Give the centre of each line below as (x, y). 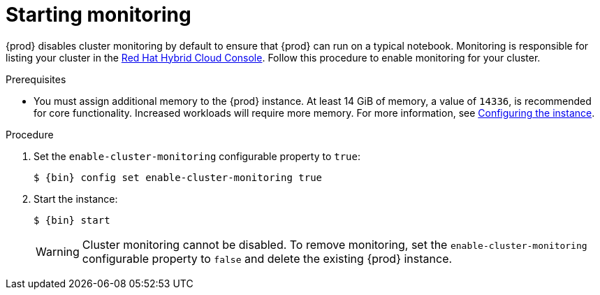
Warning (58, 251)
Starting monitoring (98, 15)
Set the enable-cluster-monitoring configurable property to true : (197, 156)
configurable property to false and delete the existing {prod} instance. (267, 258)
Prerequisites (36, 79)
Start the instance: (76, 199)
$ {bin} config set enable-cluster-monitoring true (178, 177)
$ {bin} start (72, 220)
